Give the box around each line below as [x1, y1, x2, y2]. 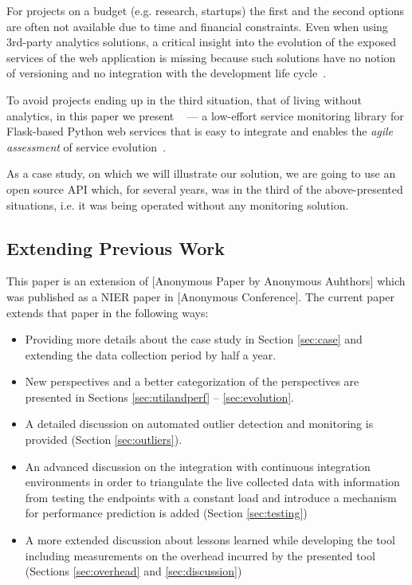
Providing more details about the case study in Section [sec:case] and [25, 331, 363, 347]
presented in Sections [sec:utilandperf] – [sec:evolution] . [25, 388, 295, 405]
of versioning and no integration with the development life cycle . [6, 65, 327, 81]
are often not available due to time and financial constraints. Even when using [6, 18, 388, 34]
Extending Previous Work [6, 235, 225, 260]
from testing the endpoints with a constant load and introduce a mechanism [25, 489, 397, 505]
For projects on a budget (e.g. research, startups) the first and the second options [6, 2, 405, 18]
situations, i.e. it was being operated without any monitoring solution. [6, 196, 349, 213]
